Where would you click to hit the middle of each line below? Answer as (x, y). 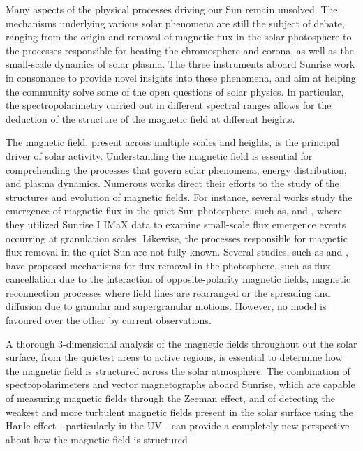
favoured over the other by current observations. (109, 320)
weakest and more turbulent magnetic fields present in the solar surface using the (179, 412)
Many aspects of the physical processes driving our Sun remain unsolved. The (172, 9)
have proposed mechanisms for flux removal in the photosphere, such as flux (168, 265)
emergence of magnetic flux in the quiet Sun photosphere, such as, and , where (174, 210)
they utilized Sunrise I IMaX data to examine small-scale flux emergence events (176, 224)
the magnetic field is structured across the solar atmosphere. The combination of (178, 370)
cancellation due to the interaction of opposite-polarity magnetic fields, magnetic (178, 279)
